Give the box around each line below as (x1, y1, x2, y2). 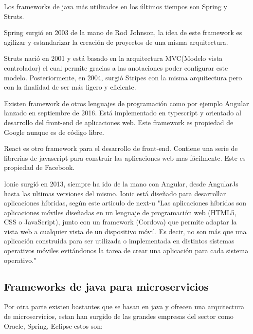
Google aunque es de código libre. (4, 127, 104, 137)
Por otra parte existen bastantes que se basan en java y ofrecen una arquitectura (4, 301, 244, 312)
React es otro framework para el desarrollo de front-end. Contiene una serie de (4, 143, 238, 153)
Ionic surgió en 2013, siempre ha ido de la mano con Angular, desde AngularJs (4, 178, 238, 188)
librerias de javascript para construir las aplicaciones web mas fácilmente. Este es (4, 152, 246, 163)
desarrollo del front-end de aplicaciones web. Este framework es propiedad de (4, 117, 234, 127)
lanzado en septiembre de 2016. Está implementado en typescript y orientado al (4, 108, 241, 118)
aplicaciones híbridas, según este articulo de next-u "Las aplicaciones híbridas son (4, 198, 247, 208)
